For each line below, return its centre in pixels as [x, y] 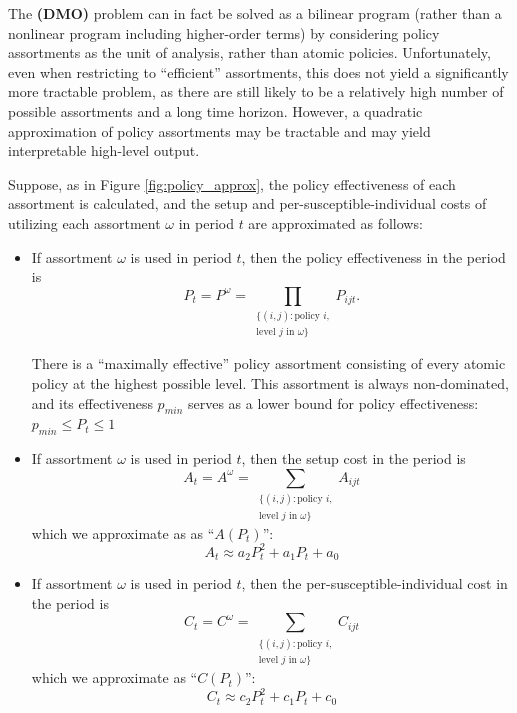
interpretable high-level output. [104, 150]
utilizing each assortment [84, 222]
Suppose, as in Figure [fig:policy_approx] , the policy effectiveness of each [232, 183]
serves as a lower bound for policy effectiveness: [333, 402]
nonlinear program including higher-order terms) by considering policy [224, 32]
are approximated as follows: [335, 222]
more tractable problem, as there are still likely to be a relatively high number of [256, 91]
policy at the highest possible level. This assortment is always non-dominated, [270, 383]
